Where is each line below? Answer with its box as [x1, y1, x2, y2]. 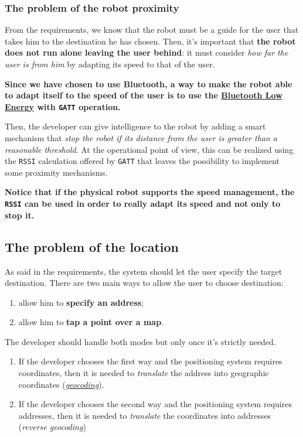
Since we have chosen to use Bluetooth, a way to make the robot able [5, 77, 292, 90]
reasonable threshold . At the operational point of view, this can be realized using [5, 143, 294, 155]
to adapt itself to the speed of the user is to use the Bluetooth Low [5, 89, 282, 101]
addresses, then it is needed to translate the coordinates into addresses [18, 409, 271, 421]
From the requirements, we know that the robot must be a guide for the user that [5, 23, 299, 36]
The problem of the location [5, 237, 179, 255]
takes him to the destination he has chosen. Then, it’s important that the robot [5, 35, 296, 47]
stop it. [5, 209, 35, 221]
